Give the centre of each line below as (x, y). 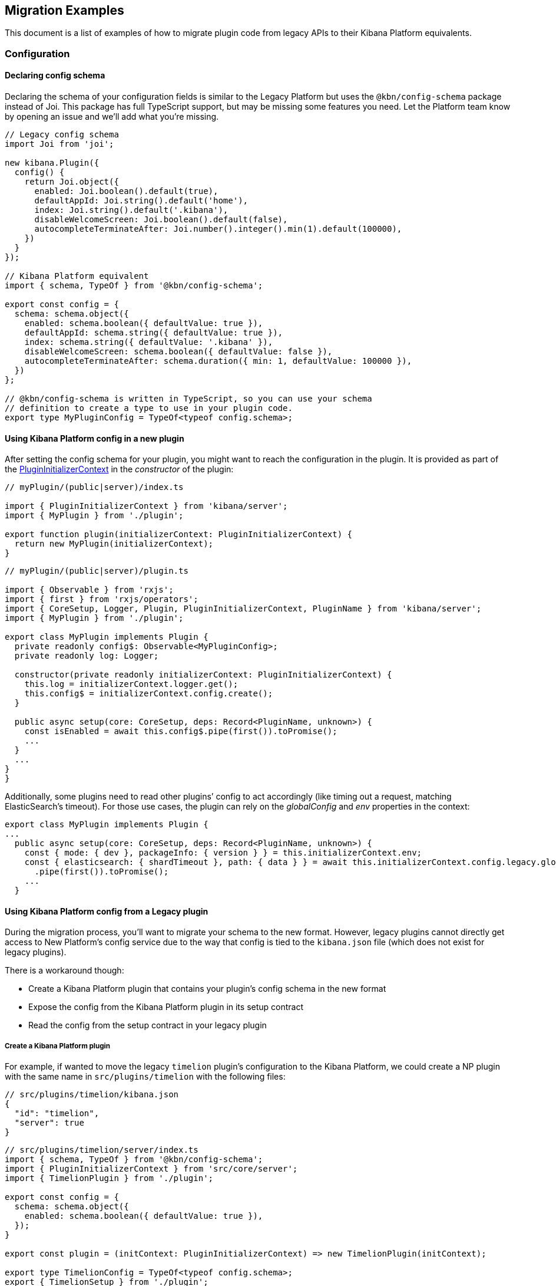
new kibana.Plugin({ (52, 163)
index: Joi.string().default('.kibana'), (131, 210)
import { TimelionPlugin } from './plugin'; (109, 1178)
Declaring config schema (55, 75)
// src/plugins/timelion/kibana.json (92, 1095)
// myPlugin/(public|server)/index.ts (94, 487)
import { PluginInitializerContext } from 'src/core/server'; (151, 1169)
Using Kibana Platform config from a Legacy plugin (107, 911)
